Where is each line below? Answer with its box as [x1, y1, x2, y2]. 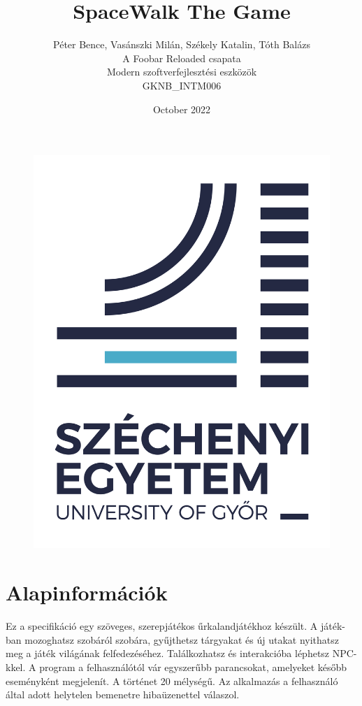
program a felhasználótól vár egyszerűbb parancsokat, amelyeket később [39, 659, 347, 674]
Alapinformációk [6, 578, 168, 607]
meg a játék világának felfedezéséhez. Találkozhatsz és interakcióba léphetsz [6, 646, 330, 661]
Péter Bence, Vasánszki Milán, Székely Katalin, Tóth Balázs [53, 37, 310, 52]
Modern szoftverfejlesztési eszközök [106, 64, 257, 79]
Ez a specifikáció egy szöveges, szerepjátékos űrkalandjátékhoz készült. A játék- [6, 619, 346, 633]
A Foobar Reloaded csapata [122, 50, 241, 65]
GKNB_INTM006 [142, 78, 222, 92]
